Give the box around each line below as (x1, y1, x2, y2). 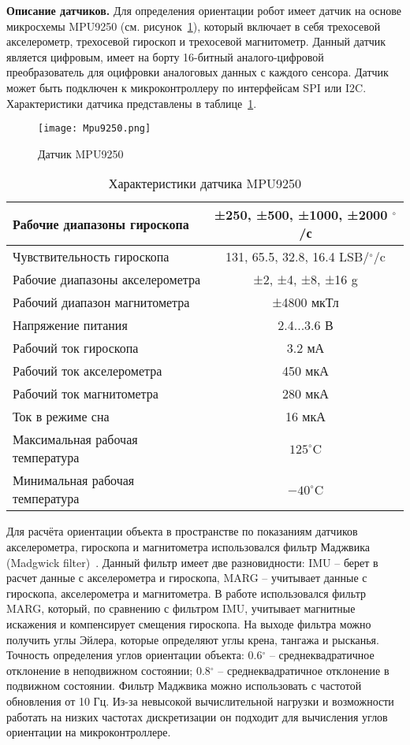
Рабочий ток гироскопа (13, 339, 139, 358)
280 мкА (282, 384, 329, 403)
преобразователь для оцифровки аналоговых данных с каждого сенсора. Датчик (6, 64, 389, 80)
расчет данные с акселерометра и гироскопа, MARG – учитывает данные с (6, 569, 367, 586)
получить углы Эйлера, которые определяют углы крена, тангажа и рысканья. (6, 631, 379, 647)
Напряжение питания (13, 316, 128, 335)
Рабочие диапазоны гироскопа (13, 214, 189, 233)
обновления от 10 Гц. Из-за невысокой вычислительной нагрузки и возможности (6, 692, 394, 709)
